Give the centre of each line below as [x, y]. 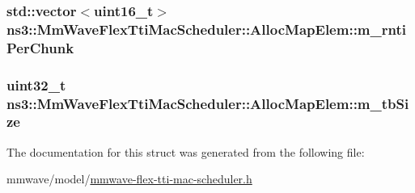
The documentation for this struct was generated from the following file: [186, 151]
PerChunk [40, 47]
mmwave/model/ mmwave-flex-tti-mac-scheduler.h [129, 179]
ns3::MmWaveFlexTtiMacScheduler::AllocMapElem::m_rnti [206, 29]
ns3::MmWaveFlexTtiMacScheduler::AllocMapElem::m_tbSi [208, 103]
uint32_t [36, 84]
